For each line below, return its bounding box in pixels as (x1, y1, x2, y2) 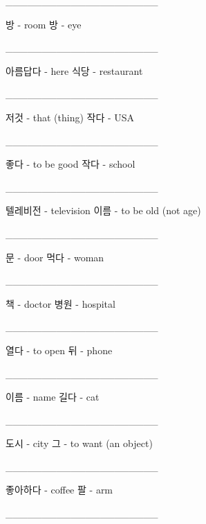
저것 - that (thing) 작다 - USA (6, 110, 135, 124)
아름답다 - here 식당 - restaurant (6, 63, 143, 78)
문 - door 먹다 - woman (6, 250, 104, 264)
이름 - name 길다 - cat (6, 390, 100, 404)
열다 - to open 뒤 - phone (6, 342, 113, 357)
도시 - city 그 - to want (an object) (6, 436, 153, 451)
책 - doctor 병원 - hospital (6, 296, 115, 311)
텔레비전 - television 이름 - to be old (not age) (6, 203, 201, 218)
